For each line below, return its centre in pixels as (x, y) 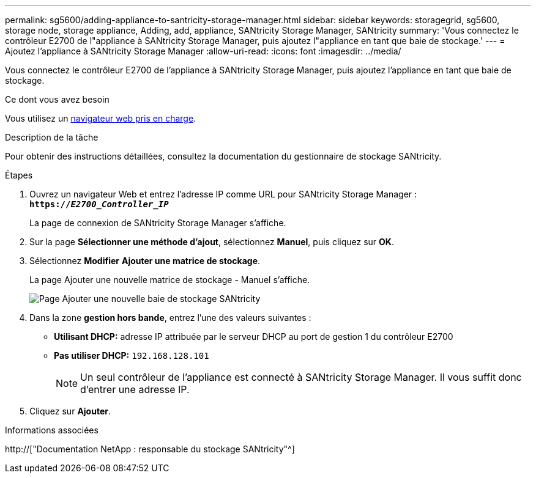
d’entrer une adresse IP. (135, 389)
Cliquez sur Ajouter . (70, 411)
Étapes (19, 175)
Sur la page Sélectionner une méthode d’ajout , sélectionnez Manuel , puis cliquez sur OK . (212, 242)
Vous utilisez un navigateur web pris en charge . (101, 118)
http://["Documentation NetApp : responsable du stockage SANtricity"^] (150, 449)
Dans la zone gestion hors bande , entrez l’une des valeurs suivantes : (170, 318)
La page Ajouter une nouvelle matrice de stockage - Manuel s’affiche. (170, 280)
